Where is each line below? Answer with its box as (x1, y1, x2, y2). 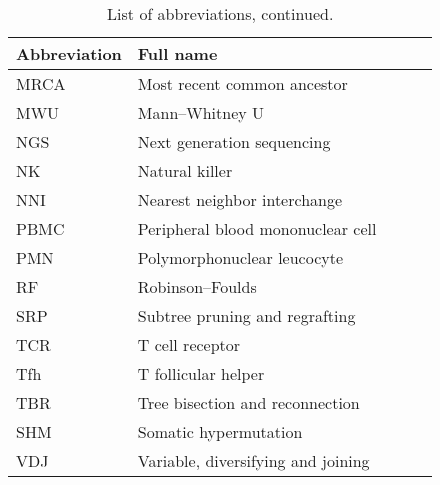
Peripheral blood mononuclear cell (137, 217, 377, 240)
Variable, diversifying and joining (137, 449, 370, 472)
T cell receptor (137, 333, 241, 356)
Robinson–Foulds (137, 275, 257, 298)
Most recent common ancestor (137, 72, 348, 95)
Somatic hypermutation (137, 420, 303, 443)
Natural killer (137, 159, 233, 182)
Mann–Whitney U (137, 101, 265, 124)
